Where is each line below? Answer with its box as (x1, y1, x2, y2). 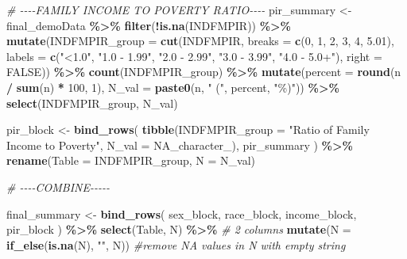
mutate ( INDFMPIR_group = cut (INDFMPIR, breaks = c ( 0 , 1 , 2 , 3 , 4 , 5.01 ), (6, 32, 394, 49)
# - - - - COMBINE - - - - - (6, 178, 110, 195)
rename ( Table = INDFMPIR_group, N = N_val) (6, 152, 256, 169)
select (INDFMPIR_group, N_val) (6, 94, 178, 111)
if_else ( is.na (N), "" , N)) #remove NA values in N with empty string (6, 236, 346, 253)
